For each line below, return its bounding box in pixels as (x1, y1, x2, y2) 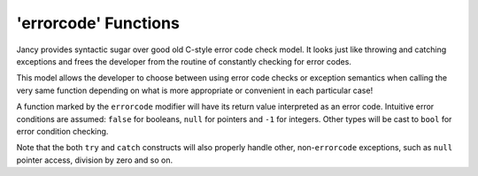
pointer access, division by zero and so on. (16, 155, 173, 165)
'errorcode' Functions (16, 13, 181, 33)
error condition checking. (16, 126, 109, 136)
